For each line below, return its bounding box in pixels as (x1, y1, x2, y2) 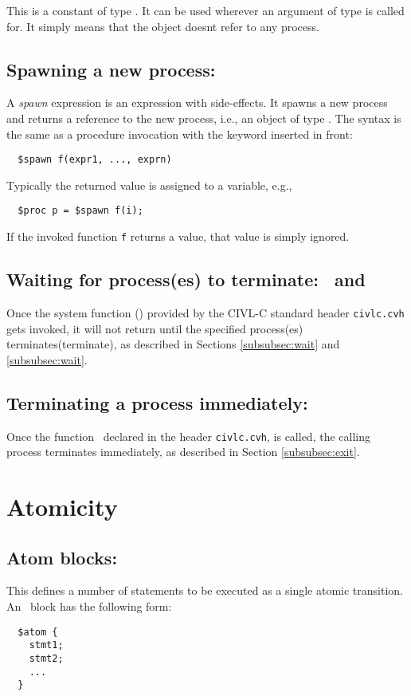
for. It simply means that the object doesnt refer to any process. (6, 18, 319, 34)
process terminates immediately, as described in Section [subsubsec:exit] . (6, 443, 360, 460)
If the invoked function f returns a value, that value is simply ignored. (6, 228, 350, 245)
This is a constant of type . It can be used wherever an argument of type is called (6, 2, 405, 18)
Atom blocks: (6, 545, 118, 569)
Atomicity (6, 490, 118, 523)
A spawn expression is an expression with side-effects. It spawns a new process (6, 94, 388, 111)
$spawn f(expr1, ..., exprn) (18, 154, 172, 166)
